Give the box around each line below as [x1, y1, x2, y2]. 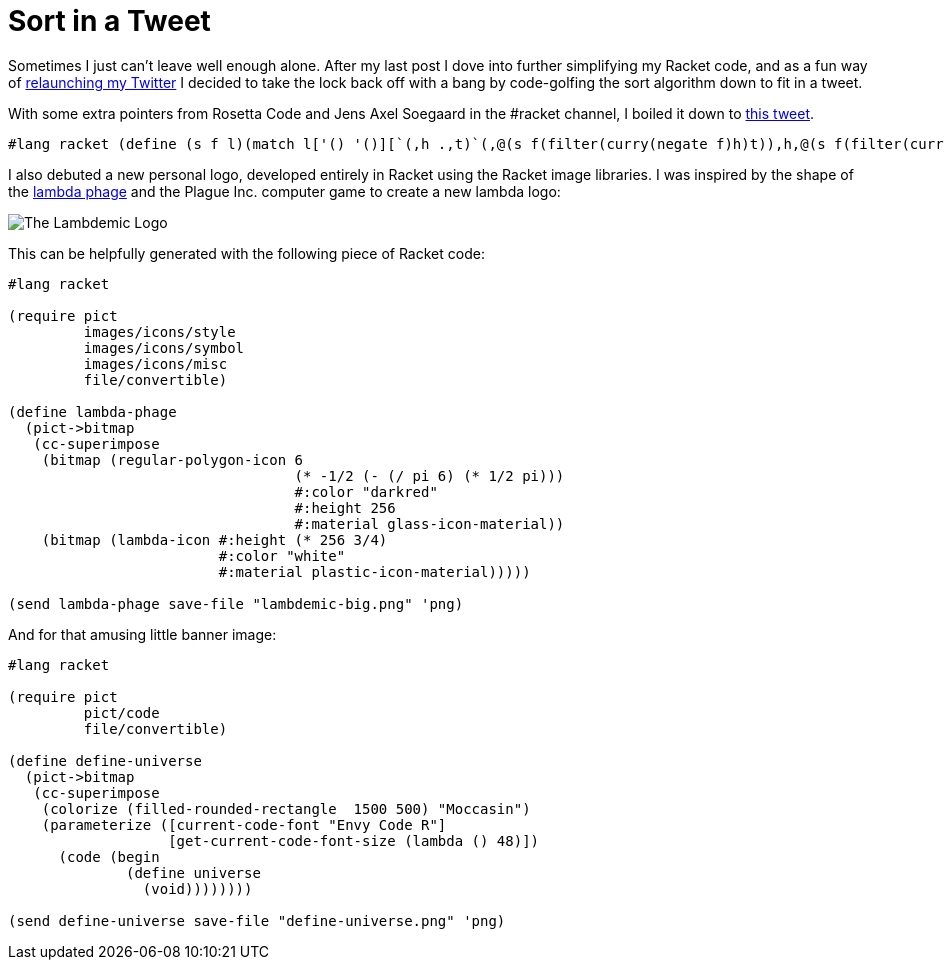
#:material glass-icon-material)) [294, 515, 565, 532]
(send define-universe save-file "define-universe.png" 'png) [8, 912, 506, 929]
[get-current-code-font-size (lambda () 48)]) [168, 832, 540, 849]
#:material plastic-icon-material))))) [218, 563, 531, 580]
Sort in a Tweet [8, 4, 211, 38]
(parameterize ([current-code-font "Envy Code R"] [41, 816, 447, 833]
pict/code [83, 704, 160, 721]
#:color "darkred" [294, 483, 438, 500]
